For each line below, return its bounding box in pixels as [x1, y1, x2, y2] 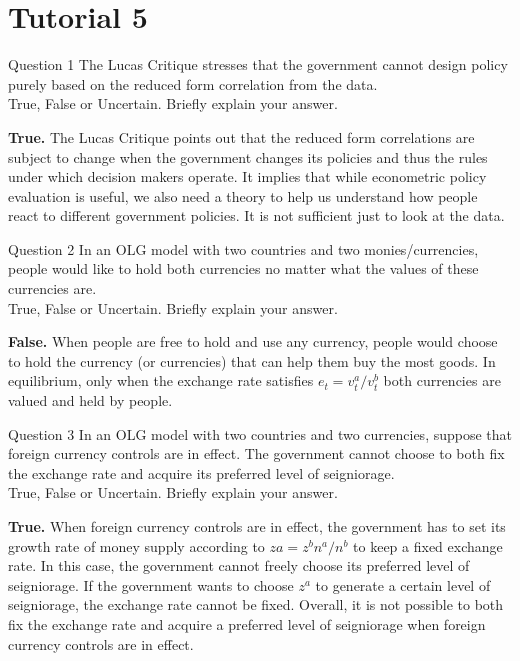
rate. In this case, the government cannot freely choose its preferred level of [8, 555, 470, 576]
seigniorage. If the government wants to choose [8, 574, 294, 595]
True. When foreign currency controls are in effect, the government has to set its [8, 516, 506, 536]
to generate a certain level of [315, 574, 491, 595]
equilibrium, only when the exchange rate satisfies [8, 370, 314, 391]
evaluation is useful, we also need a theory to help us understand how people [8, 185, 478, 206]
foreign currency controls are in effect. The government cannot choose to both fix [8, 443, 505, 464]
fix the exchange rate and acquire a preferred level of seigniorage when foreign [8, 613, 486, 634]
